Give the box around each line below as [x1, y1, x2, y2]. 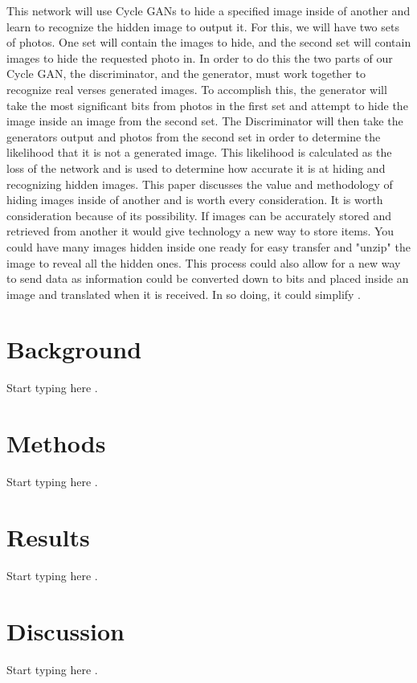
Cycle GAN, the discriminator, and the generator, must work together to [6, 65, 366, 82]
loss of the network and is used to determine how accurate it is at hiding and [6, 159, 386, 176]
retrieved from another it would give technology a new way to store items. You [6, 223, 395, 239]
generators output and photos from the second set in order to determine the [6, 128, 381, 145]
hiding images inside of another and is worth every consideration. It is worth [6, 191, 383, 208]
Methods [6, 427, 106, 460]
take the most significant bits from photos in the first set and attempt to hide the [6, 96, 408, 113]
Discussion [6, 614, 125, 647]
